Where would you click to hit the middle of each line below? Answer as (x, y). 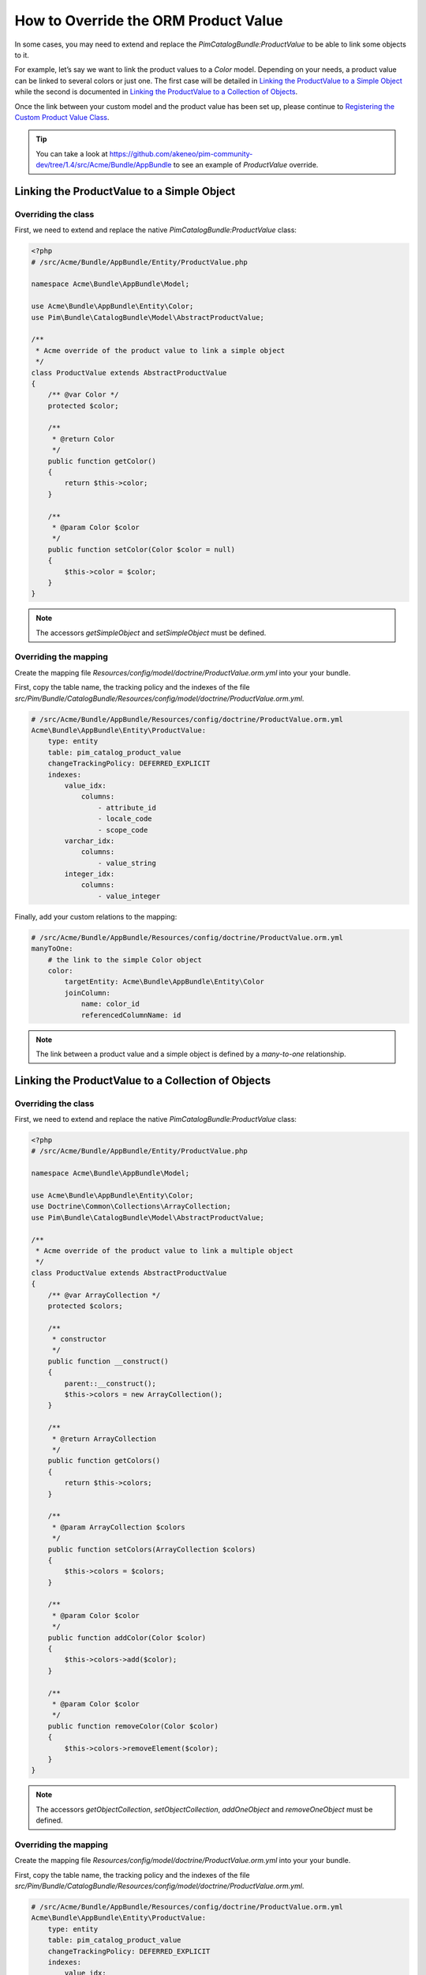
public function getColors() (104, 1461)
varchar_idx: (90, 841)
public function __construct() (108, 1361)
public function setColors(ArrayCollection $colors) (152, 1549)
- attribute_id (127, 807)
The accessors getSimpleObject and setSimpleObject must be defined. (151, 633)
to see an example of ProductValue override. (246, 165)
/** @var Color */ (83, 395)
